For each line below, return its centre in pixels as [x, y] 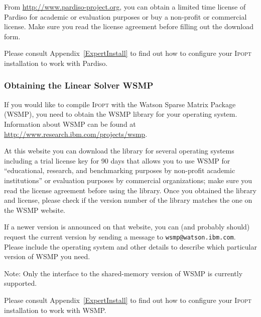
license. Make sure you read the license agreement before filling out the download [129, 26]
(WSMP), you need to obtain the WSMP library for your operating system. [121, 114]
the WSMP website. [35, 210]
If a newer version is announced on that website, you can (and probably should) [127, 227]
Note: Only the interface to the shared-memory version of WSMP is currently [123, 273]
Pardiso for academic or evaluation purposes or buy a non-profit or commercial [125, 16]
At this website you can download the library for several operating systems [119, 151]
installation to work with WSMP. [55, 310]
